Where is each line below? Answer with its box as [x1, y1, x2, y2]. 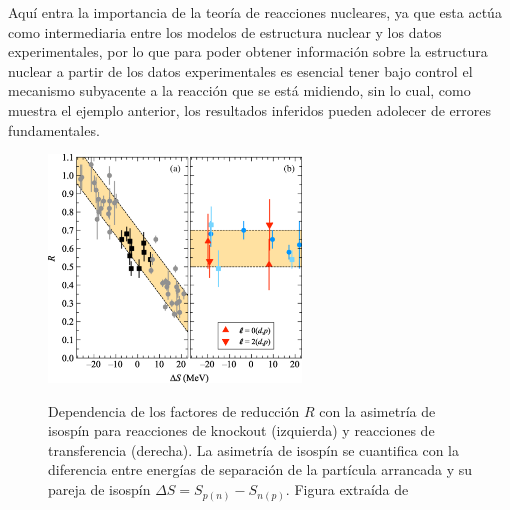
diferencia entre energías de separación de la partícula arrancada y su [48, 459, 473, 480]
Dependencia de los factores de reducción [48, 400, 300, 421]
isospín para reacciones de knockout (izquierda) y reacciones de [48, 420, 435, 441]
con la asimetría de [319, 400, 436, 421]
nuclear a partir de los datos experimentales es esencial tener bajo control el [8, 60, 473, 81]
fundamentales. [8, 119, 100, 140]
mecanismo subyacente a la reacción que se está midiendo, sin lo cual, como [8, 80, 471, 101]
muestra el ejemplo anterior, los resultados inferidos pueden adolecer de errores [8, 99, 492, 120]
